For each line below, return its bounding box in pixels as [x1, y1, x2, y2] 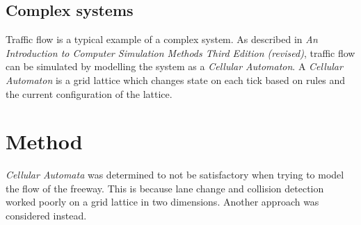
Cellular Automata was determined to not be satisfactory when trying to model [6, 167, 344, 182]
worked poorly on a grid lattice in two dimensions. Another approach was [6, 194, 319, 209]
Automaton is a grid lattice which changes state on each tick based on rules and [6, 72, 346, 87]
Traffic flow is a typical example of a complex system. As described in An [6, 32, 318, 47]
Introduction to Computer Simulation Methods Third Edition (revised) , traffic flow [6, 45, 355, 60]
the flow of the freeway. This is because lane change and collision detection [6, 181, 324, 195]
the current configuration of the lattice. [6, 86, 173, 101]
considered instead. [6, 208, 87, 223]
